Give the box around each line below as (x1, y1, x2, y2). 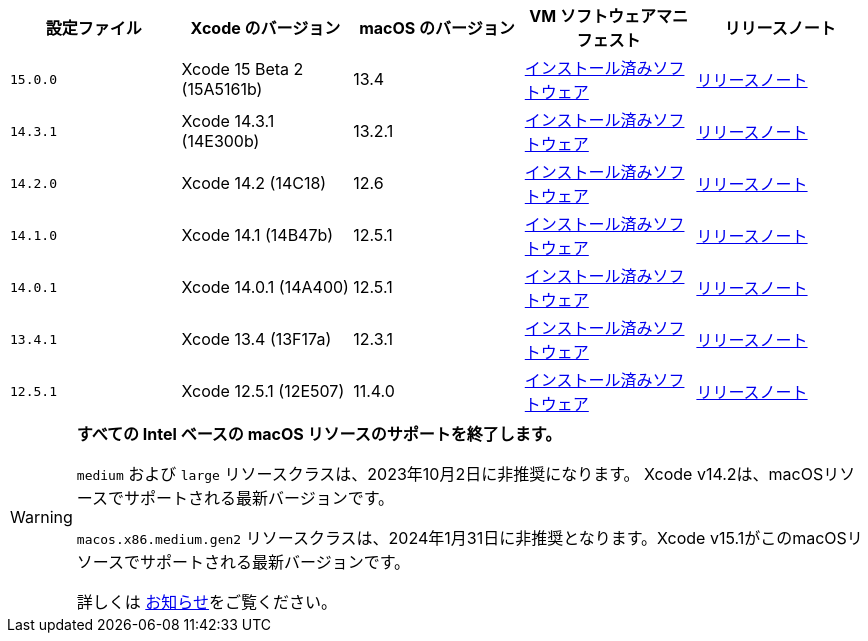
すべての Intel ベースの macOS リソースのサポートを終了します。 (76, 424, 562, 444)
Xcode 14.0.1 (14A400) (181, 277, 349, 297)
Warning (10, 507, 73, 527)
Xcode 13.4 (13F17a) (181, 329, 332, 349)
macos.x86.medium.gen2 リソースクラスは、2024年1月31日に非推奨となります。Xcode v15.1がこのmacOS (76, 528, 847, 548)
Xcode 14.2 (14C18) (181, 173, 327, 193)
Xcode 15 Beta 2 (181, 59, 304, 79)
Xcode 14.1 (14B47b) (181, 225, 334, 245)
